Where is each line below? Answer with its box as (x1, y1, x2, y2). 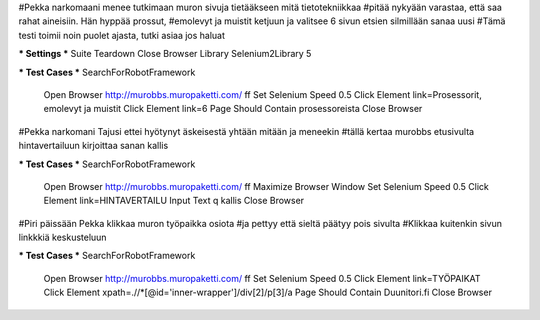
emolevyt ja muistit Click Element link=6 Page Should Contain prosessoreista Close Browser (43, 103, 423, 115)
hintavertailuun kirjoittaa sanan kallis (18, 140, 169, 152)
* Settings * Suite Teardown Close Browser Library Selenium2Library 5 (18, 48, 312, 60)
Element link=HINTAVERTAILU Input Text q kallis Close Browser (43, 195, 305, 207)
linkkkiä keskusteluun (18, 231, 107, 244)
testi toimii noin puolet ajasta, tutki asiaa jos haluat (18, 29, 225, 41)
